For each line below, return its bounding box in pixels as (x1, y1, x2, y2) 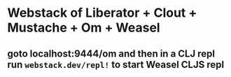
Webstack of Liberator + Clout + (7, 5, 197, 21)
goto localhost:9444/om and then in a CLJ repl (7, 48, 216, 59)
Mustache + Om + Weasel (7, 20, 160, 36)
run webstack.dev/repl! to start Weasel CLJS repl (7, 58, 225, 71)
